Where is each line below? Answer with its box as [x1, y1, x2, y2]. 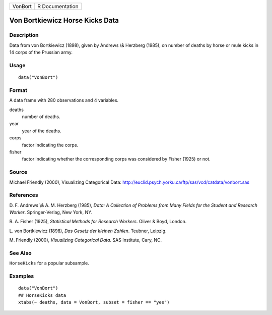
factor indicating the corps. [22, 142, 79, 148]
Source [9, 169, 28, 176]
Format [9, 86, 28, 93]
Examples [9, 273, 34, 280]
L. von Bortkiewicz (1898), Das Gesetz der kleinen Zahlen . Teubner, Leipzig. [9, 228, 167, 234]
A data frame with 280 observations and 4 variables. [9, 97, 118, 103]
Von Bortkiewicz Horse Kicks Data [9, 16, 119, 25]
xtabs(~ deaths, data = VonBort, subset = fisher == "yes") [18, 299, 170, 305]
